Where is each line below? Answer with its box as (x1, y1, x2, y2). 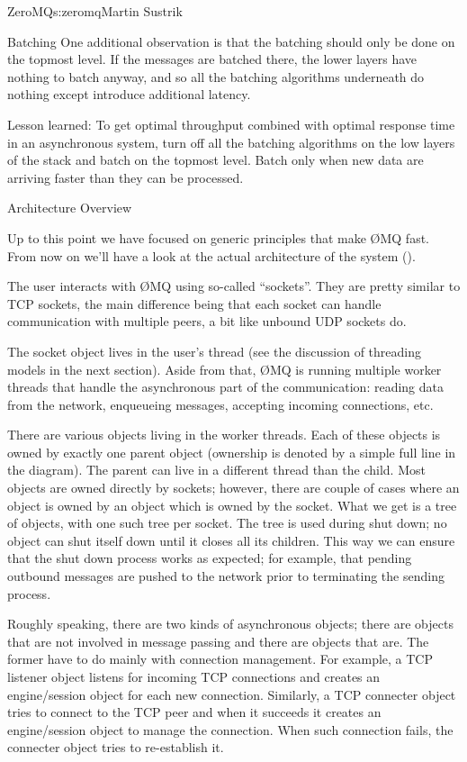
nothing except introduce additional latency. (7, 85, 251, 104)
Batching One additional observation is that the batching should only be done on (7, 32, 455, 50)
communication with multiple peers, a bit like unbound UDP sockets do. (7, 312, 407, 331)
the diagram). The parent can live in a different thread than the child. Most (7, 460, 426, 479)
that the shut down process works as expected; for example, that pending (7, 549, 412, 567)
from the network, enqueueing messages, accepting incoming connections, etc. (7, 395, 434, 413)
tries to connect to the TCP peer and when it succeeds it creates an (7, 703, 382, 721)
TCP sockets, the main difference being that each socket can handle (7, 294, 382, 313)
